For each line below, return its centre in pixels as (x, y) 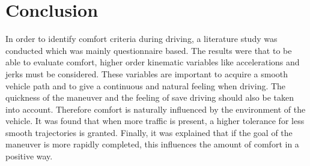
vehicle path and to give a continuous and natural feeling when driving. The (146, 85)
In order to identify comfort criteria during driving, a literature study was (141, 39)
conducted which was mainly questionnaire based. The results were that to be (149, 50)
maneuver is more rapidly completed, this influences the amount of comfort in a (152, 144)
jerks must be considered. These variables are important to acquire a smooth (147, 73)
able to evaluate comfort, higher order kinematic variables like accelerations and (153, 62)
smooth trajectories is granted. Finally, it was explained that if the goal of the (149, 132)
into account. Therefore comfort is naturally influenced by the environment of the (156, 109)
